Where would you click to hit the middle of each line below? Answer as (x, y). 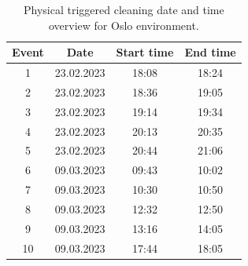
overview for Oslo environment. (124, 25)
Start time (145, 52)
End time (210, 52)
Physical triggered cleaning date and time (124, 9)
